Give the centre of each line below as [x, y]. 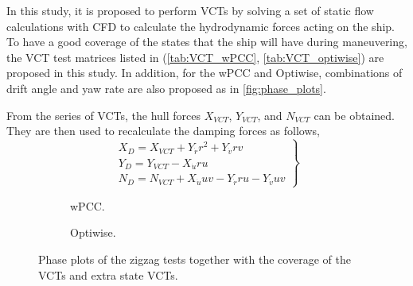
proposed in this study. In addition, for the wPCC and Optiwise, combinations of [205, 73]
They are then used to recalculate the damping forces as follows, [163, 131]
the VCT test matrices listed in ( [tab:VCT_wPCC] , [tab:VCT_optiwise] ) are [195, 57]
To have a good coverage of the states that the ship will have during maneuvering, [207, 42]
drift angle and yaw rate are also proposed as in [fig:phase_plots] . [166, 88]
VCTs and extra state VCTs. [108, 274]
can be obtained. [354, 115]
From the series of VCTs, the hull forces [104, 115]
